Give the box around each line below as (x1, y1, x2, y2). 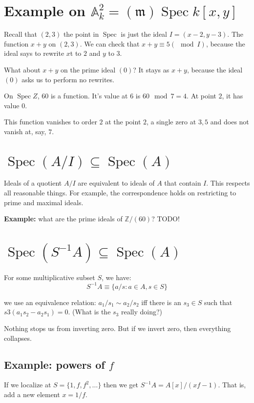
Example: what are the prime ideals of (4, 213, 123, 224)
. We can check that (80, 38, 140, 48)
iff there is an (141, 297, 181, 307)
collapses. (4, 332, 32, 343)
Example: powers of (4, 356, 105, 372)
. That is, (218, 379, 246, 390)
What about (4, 64, 41, 74)
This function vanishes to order (4, 117, 97, 127)
